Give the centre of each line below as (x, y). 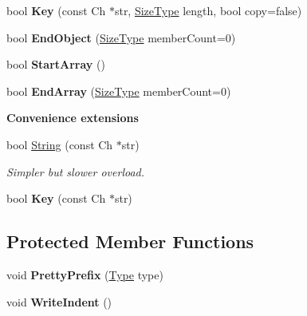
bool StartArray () (56, 64)
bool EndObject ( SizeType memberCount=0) (121, 37)
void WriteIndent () (59, 301)
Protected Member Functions (130, 241)
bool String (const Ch (60, 144)
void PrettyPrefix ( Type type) (85, 274)
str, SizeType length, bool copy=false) (208, 10)
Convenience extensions (73, 118)
